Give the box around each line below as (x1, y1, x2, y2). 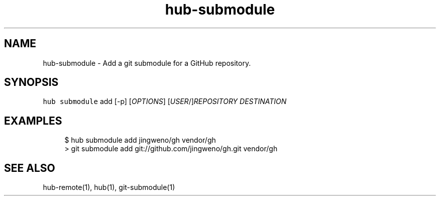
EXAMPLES (4, 114, 62, 127)
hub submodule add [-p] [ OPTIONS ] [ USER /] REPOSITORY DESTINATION (43, 97, 287, 106)
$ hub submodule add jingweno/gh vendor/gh (64, 136, 216, 145)
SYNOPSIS (4, 76, 59, 89)
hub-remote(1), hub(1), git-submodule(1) (43, 183, 175, 192)
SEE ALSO (4, 161, 55, 174)
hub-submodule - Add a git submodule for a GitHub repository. (43, 58, 251, 67)
